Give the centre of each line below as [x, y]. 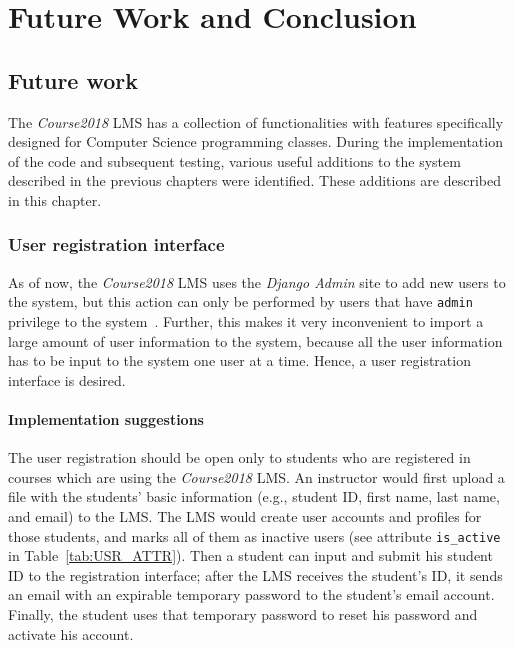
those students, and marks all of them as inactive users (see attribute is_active [254, 535]
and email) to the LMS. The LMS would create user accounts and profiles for [245, 515]
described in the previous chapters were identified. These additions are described [255, 180]
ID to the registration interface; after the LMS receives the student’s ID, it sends [255, 574]
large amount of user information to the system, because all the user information [255, 340]
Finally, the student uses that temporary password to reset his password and [243, 614]
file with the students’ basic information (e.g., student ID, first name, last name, [254, 496]
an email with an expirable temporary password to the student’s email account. [251, 594]
